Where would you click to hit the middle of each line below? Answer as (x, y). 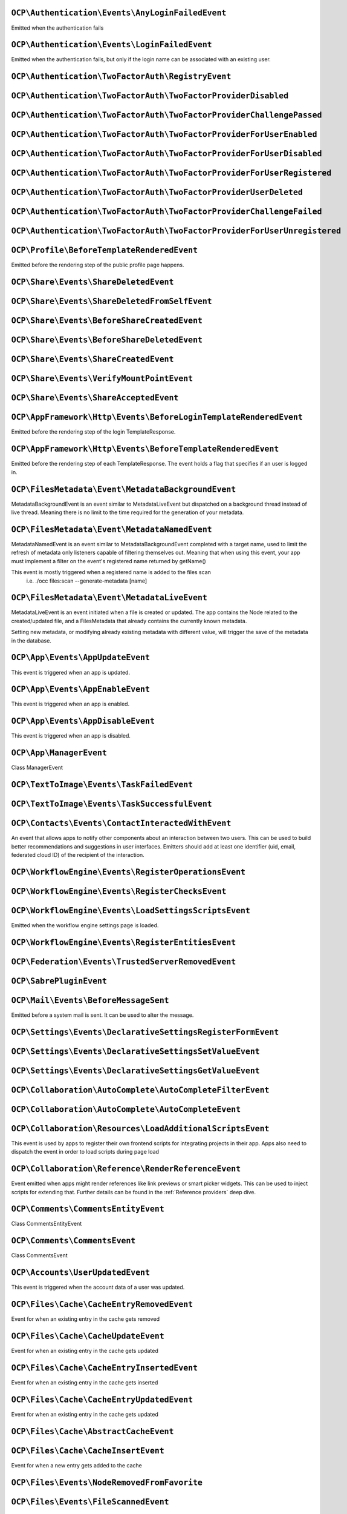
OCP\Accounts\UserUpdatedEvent (81, 1273)
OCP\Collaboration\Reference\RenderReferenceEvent (126, 1169)
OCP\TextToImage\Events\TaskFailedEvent (102, 785)
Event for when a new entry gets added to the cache (76, 1465)
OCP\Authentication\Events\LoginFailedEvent (112, 45)
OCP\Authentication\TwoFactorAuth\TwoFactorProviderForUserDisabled (167, 154)
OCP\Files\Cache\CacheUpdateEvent (88, 1336)
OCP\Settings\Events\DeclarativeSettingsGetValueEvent (135, 1071)
